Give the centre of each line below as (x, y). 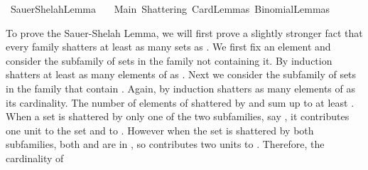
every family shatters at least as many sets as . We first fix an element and (168, 47)
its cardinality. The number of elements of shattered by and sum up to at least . (180, 102)
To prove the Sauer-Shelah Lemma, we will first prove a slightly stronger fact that (184, 32)
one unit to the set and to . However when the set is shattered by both (160, 130)
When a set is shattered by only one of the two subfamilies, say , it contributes (178, 116)
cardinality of (35, 158)
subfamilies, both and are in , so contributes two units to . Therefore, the (165, 144)
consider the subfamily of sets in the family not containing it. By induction (169, 60)
